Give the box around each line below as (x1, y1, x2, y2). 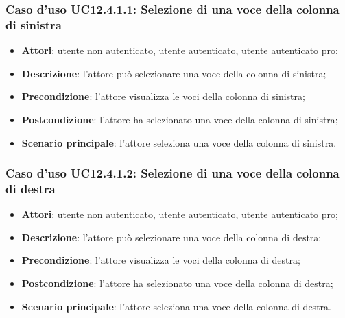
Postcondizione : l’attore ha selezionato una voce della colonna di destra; (21, 276, 333, 291)
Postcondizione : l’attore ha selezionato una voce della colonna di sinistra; (21, 112, 338, 126)
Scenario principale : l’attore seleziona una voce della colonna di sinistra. (21, 135, 337, 149)
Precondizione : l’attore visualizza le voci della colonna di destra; (21, 253, 300, 267)
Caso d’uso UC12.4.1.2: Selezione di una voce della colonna (5, 164, 340, 182)
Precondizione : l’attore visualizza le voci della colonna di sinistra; (21, 89, 305, 103)
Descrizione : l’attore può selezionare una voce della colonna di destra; (21, 230, 322, 244)
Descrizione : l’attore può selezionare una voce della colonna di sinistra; (21, 66, 326, 80)
